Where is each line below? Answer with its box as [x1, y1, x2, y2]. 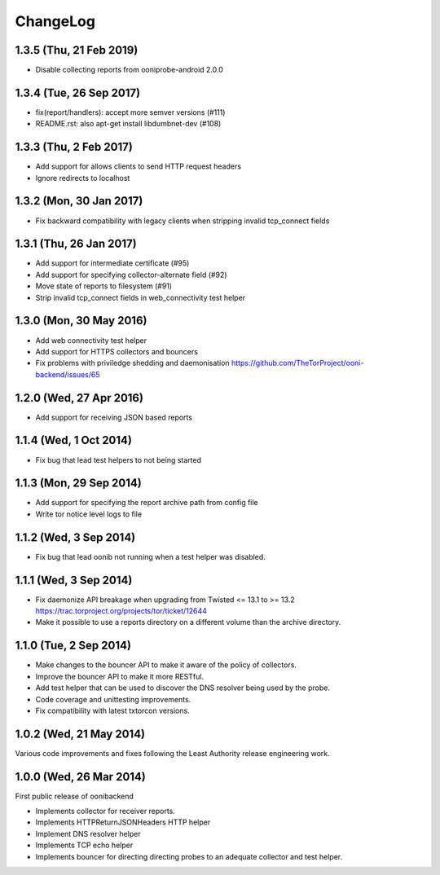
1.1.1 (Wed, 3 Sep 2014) [15, 573, 133, 587]
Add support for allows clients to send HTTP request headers [35, 161, 242, 171]
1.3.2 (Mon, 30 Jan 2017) [15, 194, 143, 208]
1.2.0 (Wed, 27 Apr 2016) [15, 391, 144, 405]
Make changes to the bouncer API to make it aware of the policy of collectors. [35, 660, 297, 670]
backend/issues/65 [35, 369, 101, 379]
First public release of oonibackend [15, 791, 134, 801]
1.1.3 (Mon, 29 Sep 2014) [15, 477, 142, 490]
